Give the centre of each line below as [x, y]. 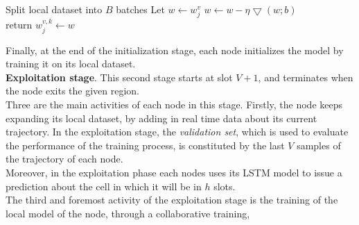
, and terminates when [306, 77]
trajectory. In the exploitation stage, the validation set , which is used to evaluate [177, 132]
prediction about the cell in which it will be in [104, 186]
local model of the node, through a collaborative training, [128, 213]
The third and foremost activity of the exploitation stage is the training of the [172, 200]
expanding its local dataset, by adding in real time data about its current [161, 118]
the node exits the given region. [73, 91]
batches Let [140, 9]
